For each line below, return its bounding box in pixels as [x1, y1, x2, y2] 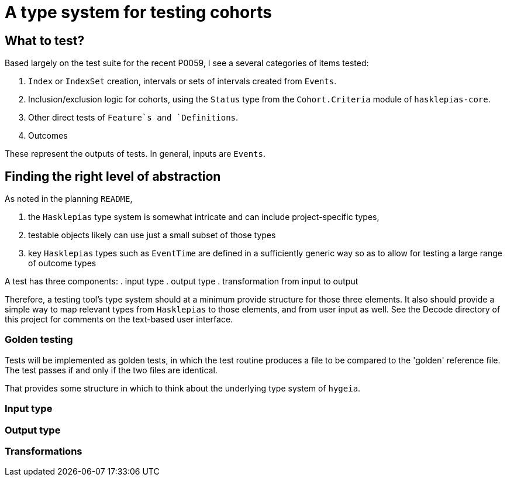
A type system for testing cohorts [5, 2, 272, 22]
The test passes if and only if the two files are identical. [5, 365, 218, 375]
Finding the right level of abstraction [5, 169, 221, 184]
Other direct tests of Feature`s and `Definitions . [28, 112, 239, 123]
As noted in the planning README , [5, 194, 133, 204]
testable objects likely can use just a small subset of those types [28, 230, 276, 240]
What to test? [5, 33, 85, 48]
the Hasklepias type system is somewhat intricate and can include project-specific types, [28, 212, 380, 222]
